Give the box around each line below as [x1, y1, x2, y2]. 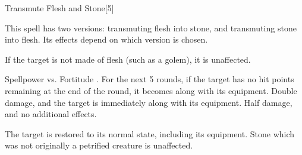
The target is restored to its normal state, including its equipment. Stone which [5, 127, 295, 140]
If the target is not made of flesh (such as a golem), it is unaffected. [5, 53, 251, 65]
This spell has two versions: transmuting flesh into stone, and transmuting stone [5, 21, 297, 34]
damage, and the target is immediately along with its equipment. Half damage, [5, 96, 292, 108]
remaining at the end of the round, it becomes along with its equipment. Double [5, 84, 297, 96]
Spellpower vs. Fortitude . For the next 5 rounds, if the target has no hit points [5, 73, 294, 85]
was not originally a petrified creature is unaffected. [5, 139, 193, 151]
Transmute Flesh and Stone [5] [5, 2, 114, 14]
